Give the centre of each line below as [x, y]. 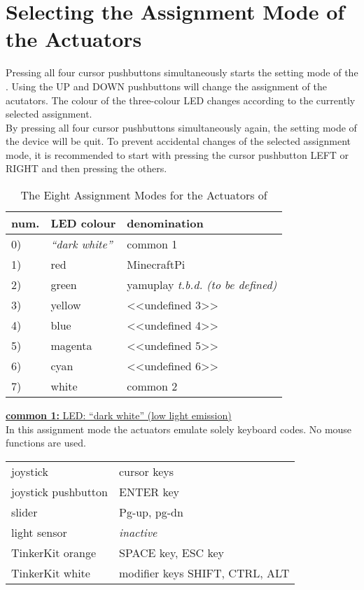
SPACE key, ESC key [171, 552]
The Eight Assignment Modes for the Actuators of [144, 195]
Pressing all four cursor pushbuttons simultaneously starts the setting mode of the [182, 72]
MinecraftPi [156, 265]
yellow [66, 305]
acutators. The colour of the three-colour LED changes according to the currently [181, 100]
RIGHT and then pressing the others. [86, 168]
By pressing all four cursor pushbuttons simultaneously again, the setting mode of [181, 127]
